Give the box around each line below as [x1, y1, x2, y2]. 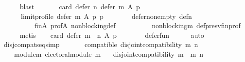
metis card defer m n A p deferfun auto [19, 30, 204, 40]
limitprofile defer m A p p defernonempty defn [20, 11, 192, 21]
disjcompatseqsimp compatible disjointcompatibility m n [3, 39, 198, 49]
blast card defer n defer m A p [19, 1, 140, 11]
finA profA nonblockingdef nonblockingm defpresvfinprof [34, 20, 241, 31]
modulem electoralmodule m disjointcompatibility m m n [14, 48, 204, 59]
